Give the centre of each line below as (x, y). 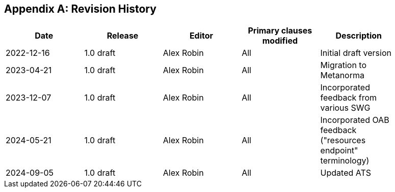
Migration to (344, 65)
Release (123, 36)
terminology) (345, 161)
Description (359, 36)
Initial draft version (356, 53)
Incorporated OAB (355, 120)
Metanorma (342, 75)
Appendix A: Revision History (80, 9)
